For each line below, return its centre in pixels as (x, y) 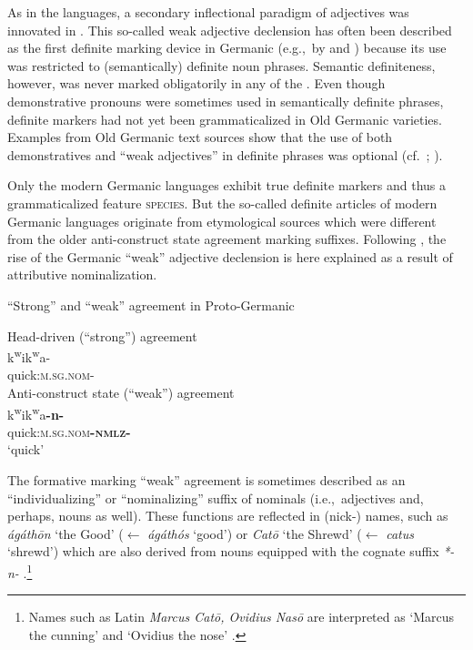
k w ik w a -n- (36, 412)
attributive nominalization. (82, 274)
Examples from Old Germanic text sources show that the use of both (200, 137)
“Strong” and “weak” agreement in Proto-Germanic (151, 305)
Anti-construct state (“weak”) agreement (121, 392)
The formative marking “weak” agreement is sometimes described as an (206, 479)
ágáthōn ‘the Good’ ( (65, 533)
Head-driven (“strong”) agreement (102, 335)
